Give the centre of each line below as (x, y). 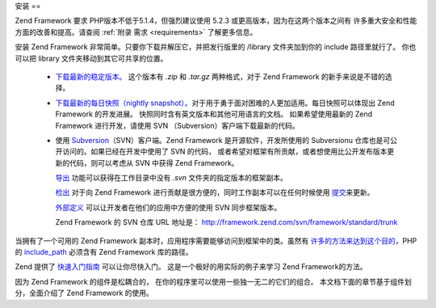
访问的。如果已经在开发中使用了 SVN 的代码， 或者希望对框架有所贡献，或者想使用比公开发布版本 (224, 152)
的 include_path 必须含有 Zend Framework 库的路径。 (104, 252)
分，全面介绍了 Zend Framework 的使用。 (84, 293)
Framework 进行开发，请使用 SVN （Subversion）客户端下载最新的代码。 (177, 125)
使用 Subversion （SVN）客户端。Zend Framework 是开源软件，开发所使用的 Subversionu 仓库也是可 (223, 140)
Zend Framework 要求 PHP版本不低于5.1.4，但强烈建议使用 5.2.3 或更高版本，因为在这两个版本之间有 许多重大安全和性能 (216, 21)
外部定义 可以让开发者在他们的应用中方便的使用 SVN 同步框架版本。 (168, 207)
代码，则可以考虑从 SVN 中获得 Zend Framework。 (154, 162)
